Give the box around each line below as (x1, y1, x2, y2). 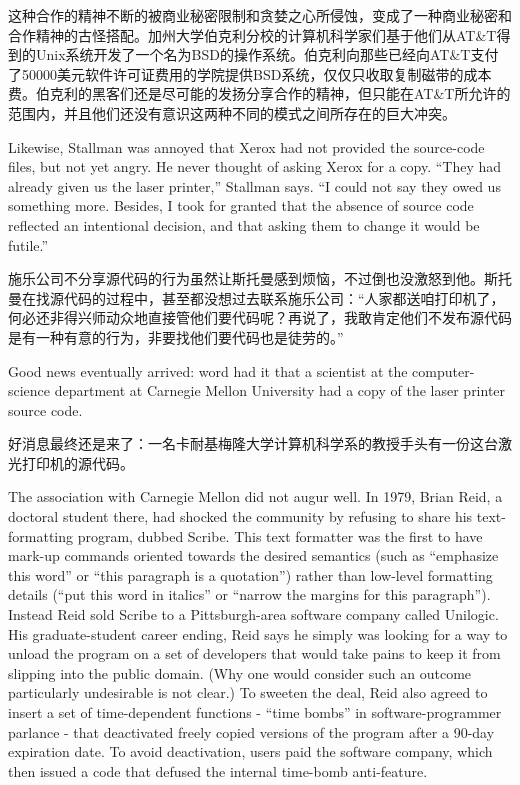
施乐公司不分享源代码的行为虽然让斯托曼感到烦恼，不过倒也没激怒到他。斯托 (8, 268, 512, 289)
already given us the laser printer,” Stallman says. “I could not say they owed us (8, 175, 501, 196)
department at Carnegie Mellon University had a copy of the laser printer (54, 380, 506, 401)
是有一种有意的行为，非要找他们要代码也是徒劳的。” (8, 326, 344, 347)
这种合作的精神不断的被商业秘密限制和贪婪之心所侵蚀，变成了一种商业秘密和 (8, 5, 512, 25)
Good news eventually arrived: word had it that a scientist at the (8, 360, 408, 381)
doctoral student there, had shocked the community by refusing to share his (8, 506, 473, 527)
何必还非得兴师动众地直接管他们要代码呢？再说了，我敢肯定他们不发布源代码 (8, 307, 512, 328)
